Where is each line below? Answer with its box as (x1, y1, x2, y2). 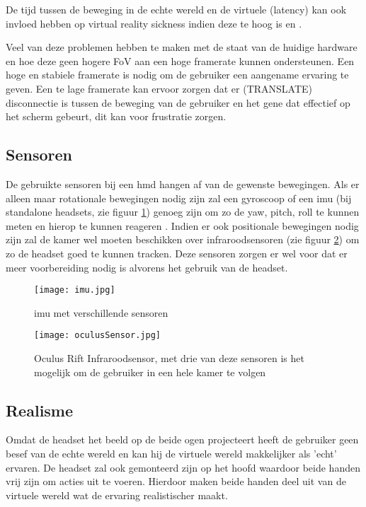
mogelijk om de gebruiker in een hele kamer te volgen (34, 364, 266, 379)
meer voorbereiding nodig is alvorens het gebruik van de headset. (6, 260, 288, 274)
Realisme (6, 399, 74, 421)
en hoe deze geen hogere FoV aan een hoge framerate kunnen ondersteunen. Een (6, 53, 355, 68)
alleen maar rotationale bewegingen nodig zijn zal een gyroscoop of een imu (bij (6, 190, 352, 205)
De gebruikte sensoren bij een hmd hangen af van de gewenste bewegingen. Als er (6, 176, 360, 191)
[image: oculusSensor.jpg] (34, 330, 161, 341)
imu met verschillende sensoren (34, 305, 168, 320)
